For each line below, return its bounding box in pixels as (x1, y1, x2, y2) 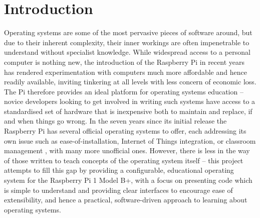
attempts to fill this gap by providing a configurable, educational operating (4, 165, 234, 175)
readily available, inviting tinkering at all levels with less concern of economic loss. (4, 76, 256, 87)
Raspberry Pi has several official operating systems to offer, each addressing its (4, 126, 246, 136)
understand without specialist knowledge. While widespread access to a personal (4, 47, 250, 57)
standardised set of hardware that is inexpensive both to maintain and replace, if (4, 105, 252, 116)
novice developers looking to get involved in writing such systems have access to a (4, 96, 255, 106)
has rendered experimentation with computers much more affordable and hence (4, 66, 247, 77)
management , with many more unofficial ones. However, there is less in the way (4, 145, 250, 156)
